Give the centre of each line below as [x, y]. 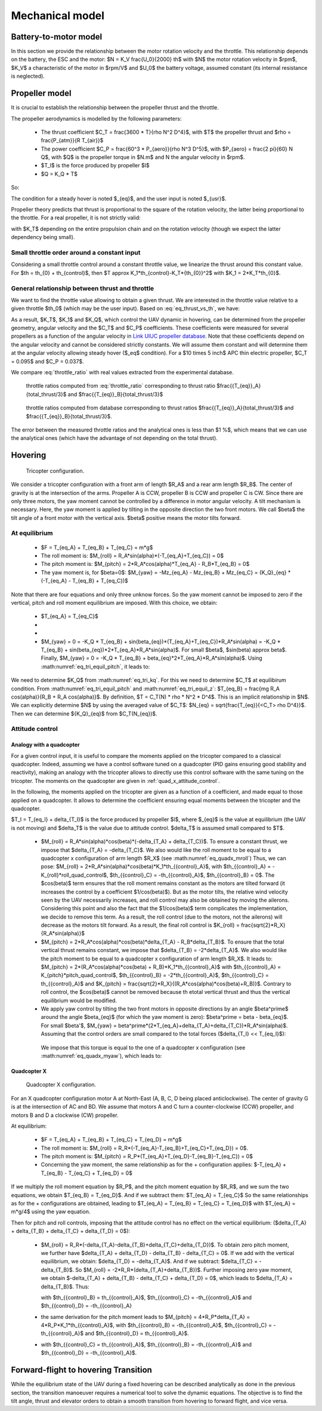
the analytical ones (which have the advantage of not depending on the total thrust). [114, 438]
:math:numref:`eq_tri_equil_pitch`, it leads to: [95, 666]
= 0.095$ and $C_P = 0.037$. [47, 361]
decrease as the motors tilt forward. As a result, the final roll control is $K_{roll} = [140, 925]
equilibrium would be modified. [79, 1000]
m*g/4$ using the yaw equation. [51, 1212]
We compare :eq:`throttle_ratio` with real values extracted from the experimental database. [122, 372]
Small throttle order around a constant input [76, 252]
